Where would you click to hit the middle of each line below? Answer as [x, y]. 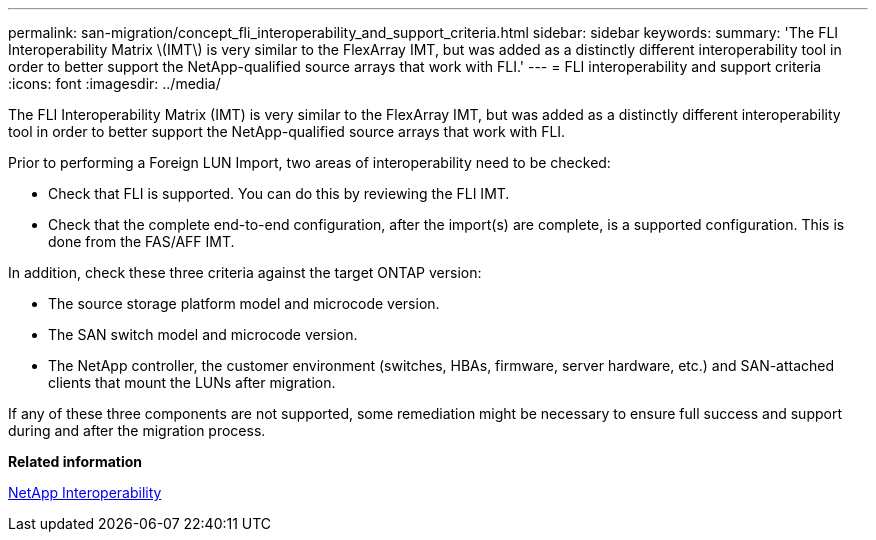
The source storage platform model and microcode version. [244, 303]
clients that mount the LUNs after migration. [192, 382]
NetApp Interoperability [85, 492]
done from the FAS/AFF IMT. [141, 241]
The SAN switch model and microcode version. [203, 334]
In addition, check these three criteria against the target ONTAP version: [245, 272]
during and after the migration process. [137, 430]
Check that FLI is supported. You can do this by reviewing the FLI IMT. [279, 193]
